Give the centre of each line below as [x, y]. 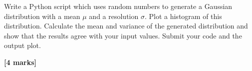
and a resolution [114, 16]
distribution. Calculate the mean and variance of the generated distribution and [126, 26]
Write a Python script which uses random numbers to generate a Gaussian [118, 6]
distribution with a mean [42, 16]
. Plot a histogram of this [183, 16]
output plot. [22, 45]
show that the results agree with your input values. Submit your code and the [123, 35]
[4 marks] [20, 62]
